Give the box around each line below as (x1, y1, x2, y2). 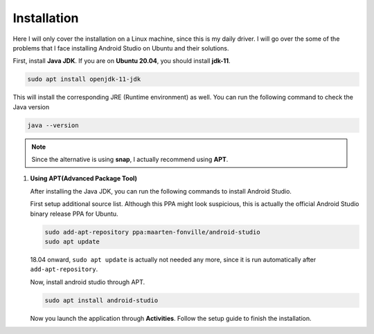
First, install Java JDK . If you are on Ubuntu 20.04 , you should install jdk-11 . (12, 57, 231, 65)
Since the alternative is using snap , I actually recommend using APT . (31, 156, 229, 164)
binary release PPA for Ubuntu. (30, 210, 118, 218)
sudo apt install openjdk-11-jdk (27, 75, 141, 83)
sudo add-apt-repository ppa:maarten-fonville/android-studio (44, 228, 260, 236)
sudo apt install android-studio (44, 296, 159, 304)
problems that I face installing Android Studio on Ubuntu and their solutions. (12, 44, 229, 52)
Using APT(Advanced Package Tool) (30, 174, 138, 183)
